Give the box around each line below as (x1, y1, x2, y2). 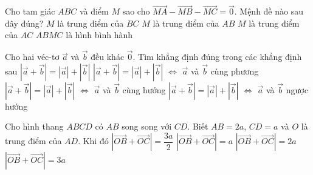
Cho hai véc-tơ (5, 50, 60, 63)
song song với (122, 120, 172, 133)
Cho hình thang (5, 120, 64, 133)
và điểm (79, 5, 109, 18)
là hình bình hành (66, 28, 132, 41)
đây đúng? (5, 16, 44, 29)
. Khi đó (78, 134, 109, 147)
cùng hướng (122, 83, 166, 96)
